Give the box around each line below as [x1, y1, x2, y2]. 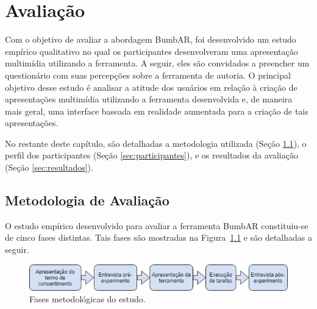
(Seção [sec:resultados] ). [5, 161, 93, 174]
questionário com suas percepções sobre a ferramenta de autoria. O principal [5, 68, 291, 81]
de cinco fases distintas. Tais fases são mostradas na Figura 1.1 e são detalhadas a [5, 231, 312, 244]
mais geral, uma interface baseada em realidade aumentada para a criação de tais [5, 104, 308, 117]
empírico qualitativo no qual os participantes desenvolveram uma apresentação [5, 44, 298, 57]
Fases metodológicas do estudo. [29, 293, 146, 305]
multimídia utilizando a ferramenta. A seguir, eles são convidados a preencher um [5, 57, 310, 69]
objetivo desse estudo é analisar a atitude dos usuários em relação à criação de [5, 80, 297, 93]
